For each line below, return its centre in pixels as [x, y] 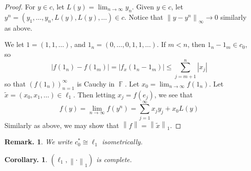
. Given [143, 6]
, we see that [174, 94]
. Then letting [94, 94]
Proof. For [20, 6]
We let [14, 44]
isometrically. [122, 142]
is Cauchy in [96, 83]
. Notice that [144, 17]
